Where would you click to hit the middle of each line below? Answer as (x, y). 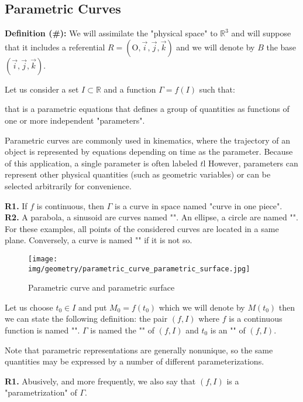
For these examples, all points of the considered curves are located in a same (142, 228)
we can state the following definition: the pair (86, 318)
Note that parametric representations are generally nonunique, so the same (139, 350)
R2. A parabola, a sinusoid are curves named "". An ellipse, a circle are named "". (151, 217)
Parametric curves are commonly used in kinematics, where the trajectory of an (147, 140)
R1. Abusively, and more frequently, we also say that (100, 381)
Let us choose (29, 307)
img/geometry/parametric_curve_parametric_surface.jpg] (139, 269)
